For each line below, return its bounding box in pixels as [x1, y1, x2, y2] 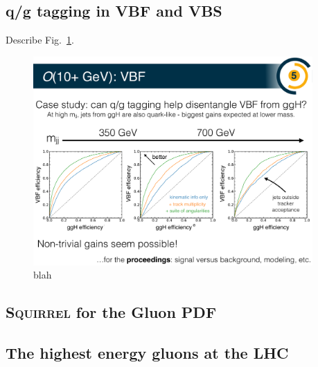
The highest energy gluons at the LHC [6, 341, 289, 363]
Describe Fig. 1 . [6, 32, 74, 47]
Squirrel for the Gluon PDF [6, 301, 217, 323]
